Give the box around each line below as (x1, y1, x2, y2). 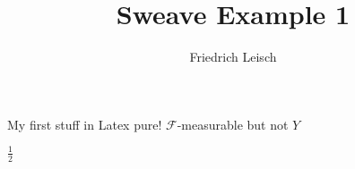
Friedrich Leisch (189, 47, 277, 66)
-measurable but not (177, 114, 289, 133)
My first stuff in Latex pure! (7, 114, 162, 133)
